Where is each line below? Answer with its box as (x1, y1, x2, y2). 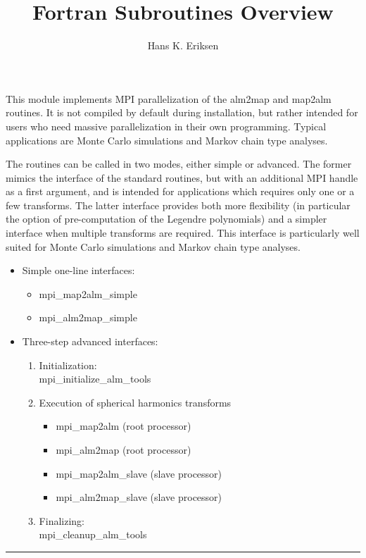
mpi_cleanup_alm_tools (39, 527, 147, 542)
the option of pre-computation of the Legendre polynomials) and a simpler (6, 211, 327, 226)
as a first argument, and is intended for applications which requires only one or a (6, 184, 355, 199)
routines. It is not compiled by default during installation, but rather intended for (6, 105, 358, 120)
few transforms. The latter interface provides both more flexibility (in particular (6, 197, 351, 212)
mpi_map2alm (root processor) (56, 418, 191, 433)
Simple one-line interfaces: (22, 263, 135, 278)
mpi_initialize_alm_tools (39, 371, 151, 386)
